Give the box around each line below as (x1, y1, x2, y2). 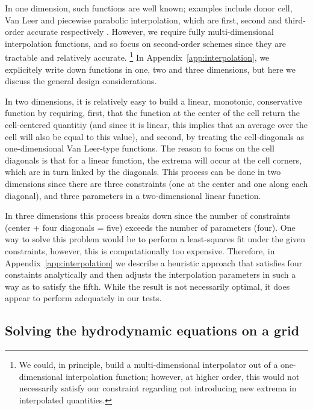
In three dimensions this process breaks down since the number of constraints (5, 209, 291, 222)
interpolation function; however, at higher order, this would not (65, 370, 300, 382)
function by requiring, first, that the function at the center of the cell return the (5, 106, 300, 119)
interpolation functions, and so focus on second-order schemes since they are (5, 37, 286, 49)
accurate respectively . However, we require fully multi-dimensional (26, 25, 274, 38)
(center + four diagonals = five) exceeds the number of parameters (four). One (5, 221, 296, 233)
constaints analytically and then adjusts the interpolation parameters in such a (5, 268, 296, 281)
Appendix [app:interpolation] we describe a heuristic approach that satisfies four (5, 256, 303, 269)
